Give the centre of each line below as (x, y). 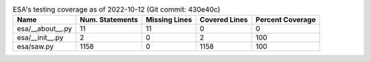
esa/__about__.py (44, 29)
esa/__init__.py (40, 37)
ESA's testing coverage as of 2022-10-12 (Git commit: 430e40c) (116, 10)
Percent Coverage (285, 20)
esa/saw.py (35, 46)
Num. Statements (109, 20)
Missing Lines (169, 20)
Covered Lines (224, 20)
